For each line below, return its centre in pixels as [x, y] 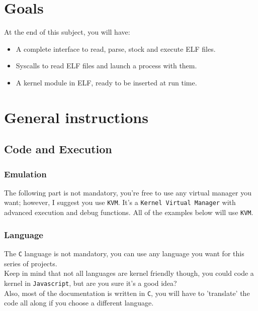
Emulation [25, 174]
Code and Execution [58, 149]
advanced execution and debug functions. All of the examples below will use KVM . [129, 212]
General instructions [76, 117]
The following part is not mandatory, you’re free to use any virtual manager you [128, 192]
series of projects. [31, 263]
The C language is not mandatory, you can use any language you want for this [124, 253]
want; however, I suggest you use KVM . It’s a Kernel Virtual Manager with [120, 202]
